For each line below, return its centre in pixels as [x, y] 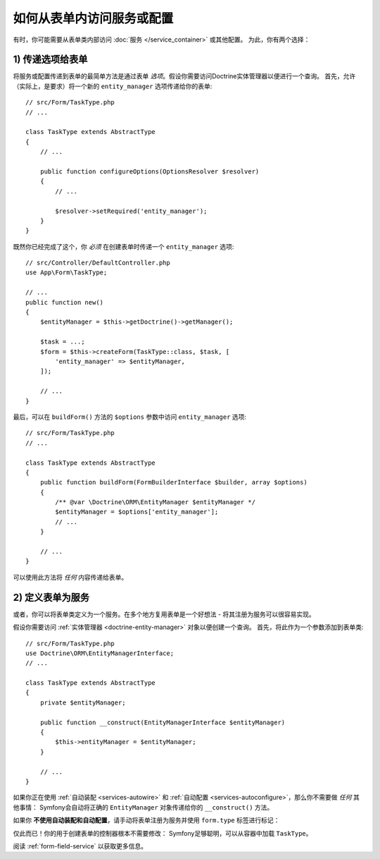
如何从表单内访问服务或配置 [93, 18]
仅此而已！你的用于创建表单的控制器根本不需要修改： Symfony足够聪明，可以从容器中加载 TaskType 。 [163, 833]
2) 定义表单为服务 [51, 597]
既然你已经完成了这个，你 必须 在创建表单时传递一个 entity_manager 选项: [123, 246]
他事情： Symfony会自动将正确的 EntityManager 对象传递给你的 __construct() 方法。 [143, 807]
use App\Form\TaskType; [66, 273]
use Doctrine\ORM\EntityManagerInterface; [100, 653]
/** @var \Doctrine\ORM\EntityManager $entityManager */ [156, 502]
